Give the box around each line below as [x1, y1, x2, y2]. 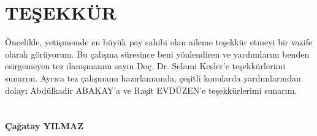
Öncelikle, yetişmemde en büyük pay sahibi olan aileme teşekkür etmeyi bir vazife [5, 36, 313, 48]
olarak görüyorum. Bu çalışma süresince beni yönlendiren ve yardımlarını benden [5, 47, 310, 60]
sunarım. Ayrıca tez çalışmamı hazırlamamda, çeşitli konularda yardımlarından [5, 71, 301, 84]
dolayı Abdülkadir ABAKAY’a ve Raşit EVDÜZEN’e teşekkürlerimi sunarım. [5, 83, 297, 96]
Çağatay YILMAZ [5, 119, 84, 132]
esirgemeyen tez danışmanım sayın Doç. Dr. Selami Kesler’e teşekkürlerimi [5, 59, 286, 72]
